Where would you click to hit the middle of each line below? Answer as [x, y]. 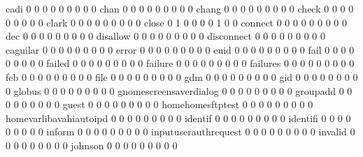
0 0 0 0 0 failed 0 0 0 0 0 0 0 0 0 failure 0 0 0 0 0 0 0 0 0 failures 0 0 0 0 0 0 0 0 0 [180, 63]
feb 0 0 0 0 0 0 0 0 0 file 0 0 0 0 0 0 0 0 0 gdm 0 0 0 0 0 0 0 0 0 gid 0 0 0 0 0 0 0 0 [182, 76]
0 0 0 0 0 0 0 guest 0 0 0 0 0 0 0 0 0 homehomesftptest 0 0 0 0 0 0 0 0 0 [159, 104]
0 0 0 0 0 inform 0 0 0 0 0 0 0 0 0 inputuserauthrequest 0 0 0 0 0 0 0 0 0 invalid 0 [180, 132]
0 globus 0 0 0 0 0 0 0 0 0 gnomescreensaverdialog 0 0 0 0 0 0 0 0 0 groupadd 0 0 [179, 90]
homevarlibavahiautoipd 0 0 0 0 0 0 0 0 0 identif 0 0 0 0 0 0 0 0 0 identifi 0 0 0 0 [178, 118]
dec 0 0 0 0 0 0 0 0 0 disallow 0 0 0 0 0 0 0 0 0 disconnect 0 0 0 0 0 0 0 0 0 [165, 36]
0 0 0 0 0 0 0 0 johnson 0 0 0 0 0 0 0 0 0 [92, 145]
